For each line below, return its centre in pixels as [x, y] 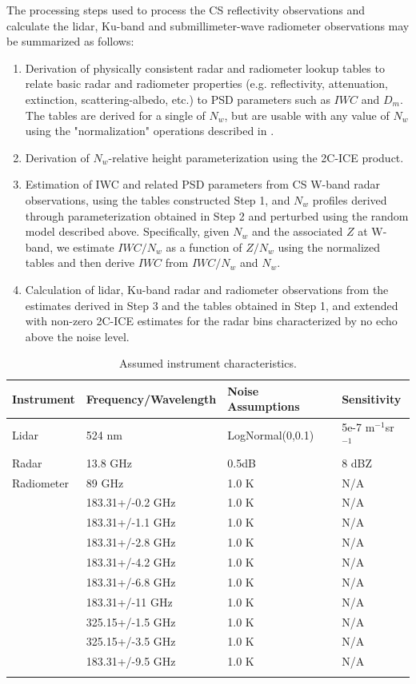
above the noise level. [77, 336]
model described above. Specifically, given [127, 231]
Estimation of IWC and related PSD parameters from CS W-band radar [202, 184]
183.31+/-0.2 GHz [131, 502]
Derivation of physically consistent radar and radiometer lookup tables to [205, 68]
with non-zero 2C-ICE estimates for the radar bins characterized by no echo [211, 321]
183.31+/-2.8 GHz [131, 542]
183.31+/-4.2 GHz [131, 561]
